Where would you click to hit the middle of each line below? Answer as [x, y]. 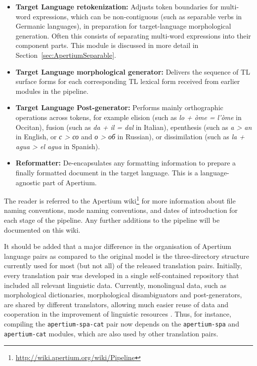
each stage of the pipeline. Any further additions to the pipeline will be [112, 220]
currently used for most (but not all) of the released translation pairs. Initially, [123, 265]
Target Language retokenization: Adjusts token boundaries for [117, 6]
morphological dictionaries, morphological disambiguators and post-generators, [123, 295]
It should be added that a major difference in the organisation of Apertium [118, 246]
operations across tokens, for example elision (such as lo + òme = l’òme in [128, 117]
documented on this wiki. [42, 229]
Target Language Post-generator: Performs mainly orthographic [119, 107]
